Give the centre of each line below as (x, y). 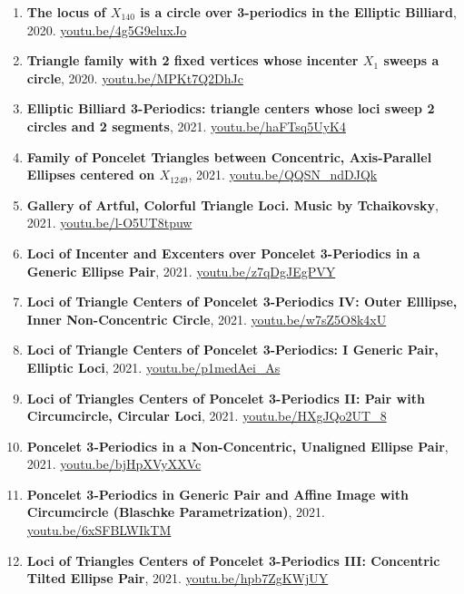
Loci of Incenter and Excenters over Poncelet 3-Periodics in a (223, 253)
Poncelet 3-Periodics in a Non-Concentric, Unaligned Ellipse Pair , (237, 446)
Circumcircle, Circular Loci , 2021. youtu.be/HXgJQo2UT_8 (207, 416)
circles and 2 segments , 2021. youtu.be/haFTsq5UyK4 (186, 126)
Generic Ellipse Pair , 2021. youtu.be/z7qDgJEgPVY (181, 271)
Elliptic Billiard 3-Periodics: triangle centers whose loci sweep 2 (231, 108)
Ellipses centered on (91, 175)
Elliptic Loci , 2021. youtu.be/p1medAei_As (153, 367)
